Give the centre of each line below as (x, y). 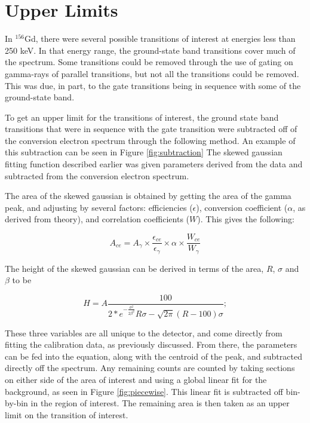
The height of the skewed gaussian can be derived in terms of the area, (134, 268)
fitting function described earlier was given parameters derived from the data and (154, 164)
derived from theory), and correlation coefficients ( (97, 219)
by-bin (16, 403)
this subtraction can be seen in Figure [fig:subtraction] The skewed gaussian (144, 152)
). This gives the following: (246, 219)
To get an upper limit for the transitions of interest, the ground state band (142, 117)
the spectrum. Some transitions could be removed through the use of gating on (149, 62)
